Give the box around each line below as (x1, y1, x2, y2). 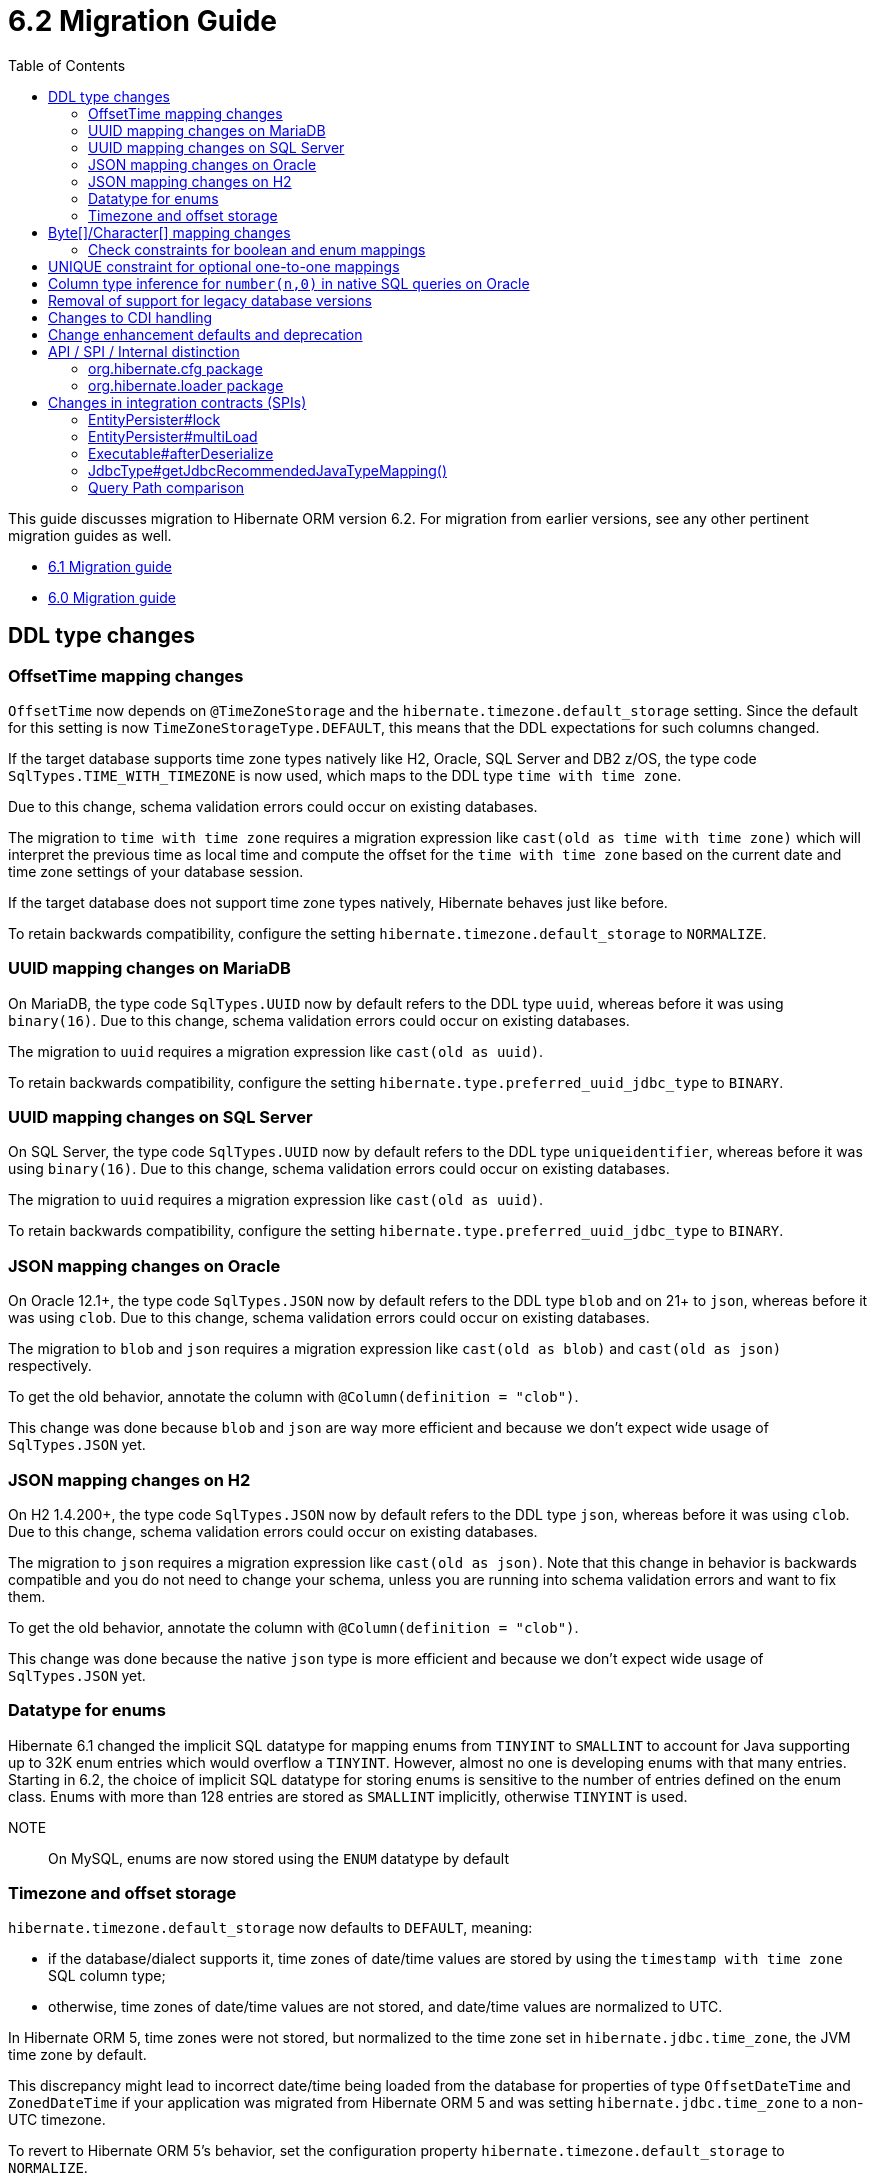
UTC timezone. (8, 2111, 106, 2129)
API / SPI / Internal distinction (48, 342, 240, 360)
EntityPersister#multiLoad (88, 427, 258, 445)
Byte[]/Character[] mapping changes (48, 223, 291, 241)
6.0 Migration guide (48, 588, 176, 606)
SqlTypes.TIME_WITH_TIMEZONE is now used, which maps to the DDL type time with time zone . (8, 766, 682, 784)
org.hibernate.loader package (88, 376, 284, 394)
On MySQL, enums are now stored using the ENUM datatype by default (48, 1849, 510, 1867)
